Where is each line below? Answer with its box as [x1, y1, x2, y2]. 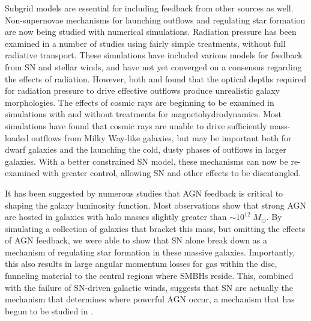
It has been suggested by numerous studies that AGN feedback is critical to [5, 186, 283, 199]
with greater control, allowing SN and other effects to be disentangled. [42, 167, 301, 179]
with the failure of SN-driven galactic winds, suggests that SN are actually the [5, 281, 293, 293]
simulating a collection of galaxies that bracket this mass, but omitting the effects [5, 222, 306, 234]
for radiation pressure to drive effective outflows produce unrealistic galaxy [5, 84, 280, 97]
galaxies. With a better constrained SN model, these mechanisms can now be [5, 154, 288, 167]
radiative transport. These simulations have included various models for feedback [5, 49, 303, 61]
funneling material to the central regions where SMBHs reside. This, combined [5, 269, 294, 282]
